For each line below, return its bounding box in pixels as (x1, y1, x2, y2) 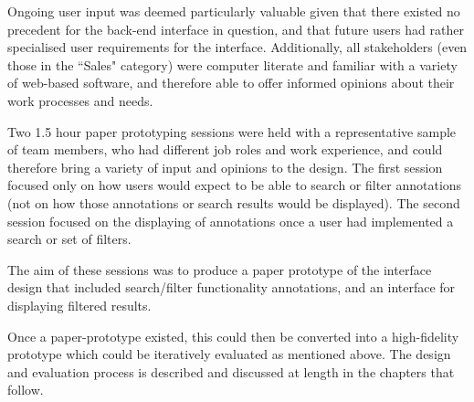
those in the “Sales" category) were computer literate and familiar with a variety (7, 55, 458, 74)
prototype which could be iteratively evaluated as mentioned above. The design (7, 344, 451, 364)
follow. (7, 380, 44, 399)
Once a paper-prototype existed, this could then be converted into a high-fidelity (7, 326, 459, 345)
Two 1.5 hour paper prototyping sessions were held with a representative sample (7, 122, 457, 141)
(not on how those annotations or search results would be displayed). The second (7, 193, 460, 212)
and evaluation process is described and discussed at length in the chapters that (7, 362, 455, 381)
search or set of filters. (7, 229, 132, 249)
